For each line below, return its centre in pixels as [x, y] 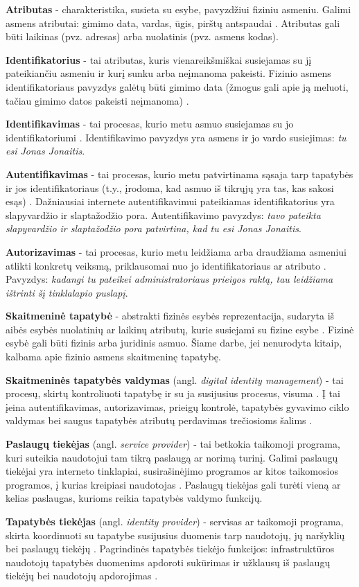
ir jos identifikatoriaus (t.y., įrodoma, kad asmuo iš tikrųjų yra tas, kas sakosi [170, 187]
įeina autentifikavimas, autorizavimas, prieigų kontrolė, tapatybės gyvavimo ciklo [177, 406]
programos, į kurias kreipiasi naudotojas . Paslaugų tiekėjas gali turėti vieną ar [173, 484]
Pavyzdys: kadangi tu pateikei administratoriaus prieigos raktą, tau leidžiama [169, 279]
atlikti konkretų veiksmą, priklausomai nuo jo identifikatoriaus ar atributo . [166, 265]
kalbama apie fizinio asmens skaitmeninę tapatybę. [113, 357]
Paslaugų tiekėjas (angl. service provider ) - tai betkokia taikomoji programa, [173, 444]
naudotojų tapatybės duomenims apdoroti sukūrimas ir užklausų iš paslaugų [168, 562]
